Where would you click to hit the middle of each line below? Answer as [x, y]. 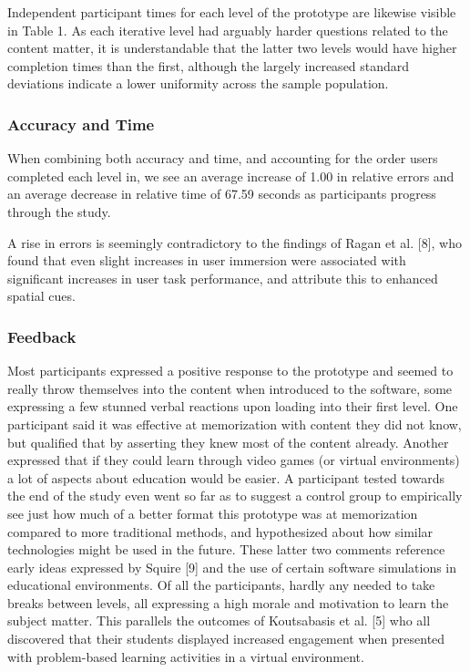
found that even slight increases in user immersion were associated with [207, 260]
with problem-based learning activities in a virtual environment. [186, 656]
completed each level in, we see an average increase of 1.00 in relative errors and [231, 176]
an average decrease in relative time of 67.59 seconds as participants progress [222, 194]
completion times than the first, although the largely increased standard [209, 65]
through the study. [59, 211]
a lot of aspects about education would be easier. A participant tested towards [226, 477]
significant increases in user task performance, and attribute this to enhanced [223, 278]
